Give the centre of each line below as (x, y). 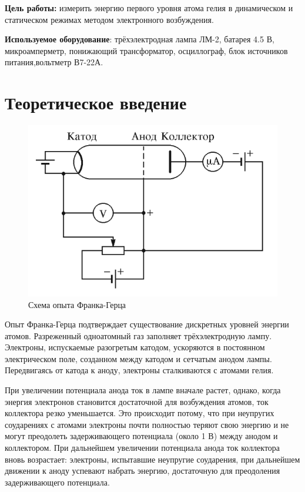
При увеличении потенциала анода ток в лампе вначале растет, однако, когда (143, 390)
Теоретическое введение (96, 103)
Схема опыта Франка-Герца (77, 304)
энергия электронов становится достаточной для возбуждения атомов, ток (137, 401)
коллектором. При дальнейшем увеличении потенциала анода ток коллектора (143, 448)
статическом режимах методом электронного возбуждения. (109, 19)
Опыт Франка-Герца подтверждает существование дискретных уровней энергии (147, 324)
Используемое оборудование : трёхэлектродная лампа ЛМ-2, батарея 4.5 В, (140, 39)
